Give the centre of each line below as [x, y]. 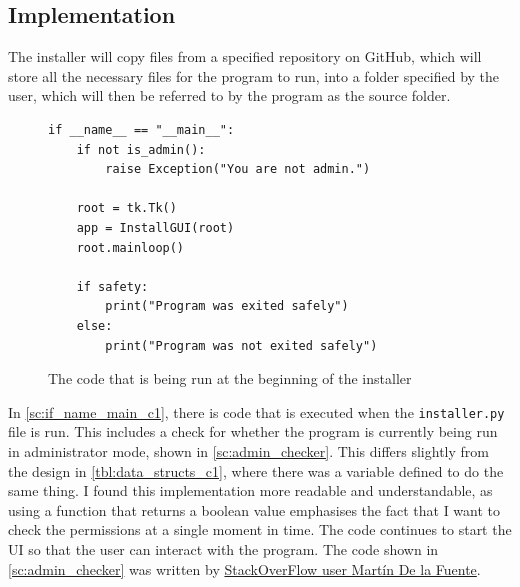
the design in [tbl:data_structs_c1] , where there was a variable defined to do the [256, 470]
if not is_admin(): [141, 149]
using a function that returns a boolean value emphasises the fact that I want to [254, 509]
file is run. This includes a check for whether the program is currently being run [253, 431]
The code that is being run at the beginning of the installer [230, 378]
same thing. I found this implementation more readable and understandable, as [250, 490]
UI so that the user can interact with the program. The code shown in [223, 548]
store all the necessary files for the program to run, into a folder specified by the [254, 75]
